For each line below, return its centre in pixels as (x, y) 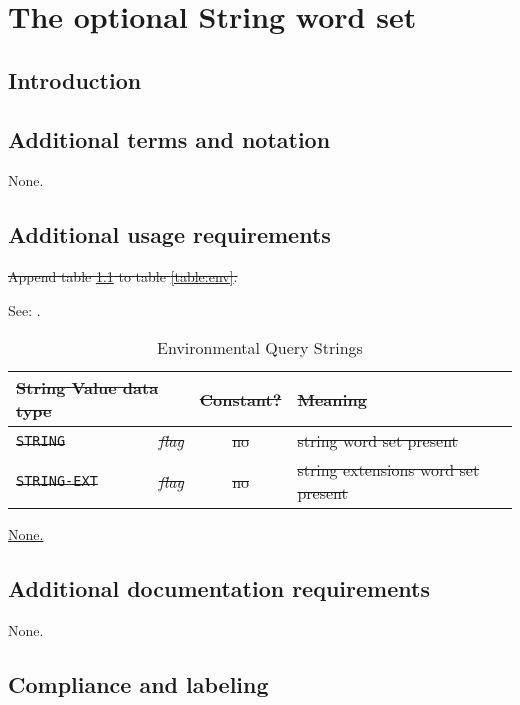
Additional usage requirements (169, 234)
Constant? (240, 399)
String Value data (87, 388)
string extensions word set (388, 470)
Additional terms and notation (169, 138)
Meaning (332, 399)
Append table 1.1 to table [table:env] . (123, 276)
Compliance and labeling (138, 684)
